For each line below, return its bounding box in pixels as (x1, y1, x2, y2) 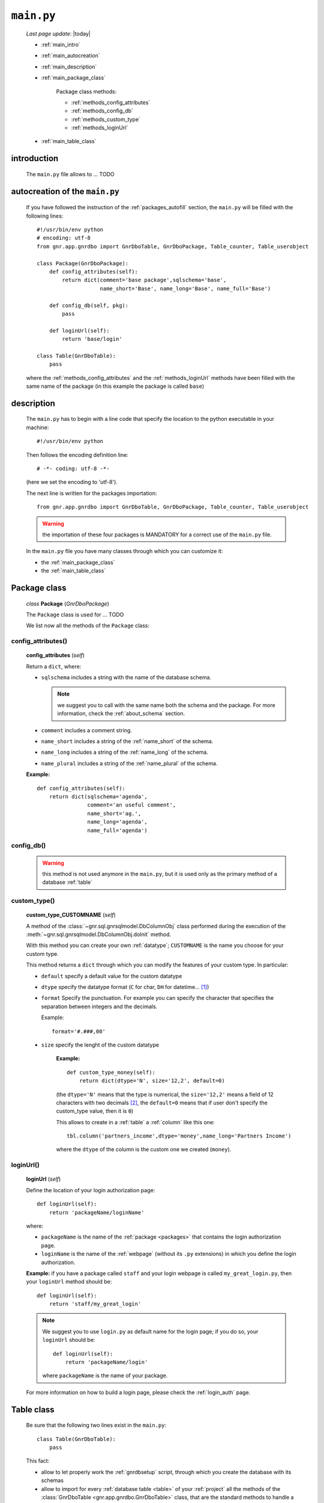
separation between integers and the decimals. (41, 1003, 158, 1010)
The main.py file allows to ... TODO (26, 170, 115, 177)
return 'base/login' (62, 335, 122, 343)
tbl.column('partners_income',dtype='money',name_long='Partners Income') (67, 1133, 292, 1139)
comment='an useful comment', (87, 801, 176, 809)
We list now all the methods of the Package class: (26, 622, 150, 629)
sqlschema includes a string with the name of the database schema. (41, 674, 212, 681)
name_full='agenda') (87, 827, 148, 834)
